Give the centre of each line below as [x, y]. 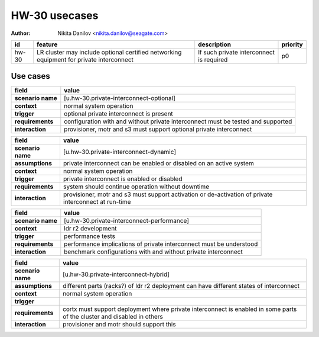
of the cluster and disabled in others [113, 317]
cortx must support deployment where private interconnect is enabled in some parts [180, 309]
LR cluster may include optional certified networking [109, 52]
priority [292, 44]
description [215, 44]
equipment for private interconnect [85, 59]
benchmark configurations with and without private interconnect [154, 252]
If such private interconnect [236, 52]
